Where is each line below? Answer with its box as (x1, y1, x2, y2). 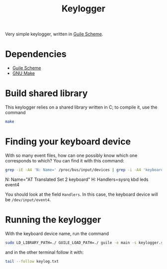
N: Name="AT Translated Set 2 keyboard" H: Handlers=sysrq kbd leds (5, 176, 149, 182)
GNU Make (12, 70, 35, 76)
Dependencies (5, 48, 67, 60)
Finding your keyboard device (5, 136, 131, 147)
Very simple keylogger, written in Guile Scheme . (5, 31, 103, 37)
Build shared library (5, 88, 88, 99)
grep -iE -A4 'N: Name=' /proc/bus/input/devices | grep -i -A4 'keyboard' (5, 167, 166, 172)
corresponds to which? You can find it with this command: (5, 157, 124, 163)
